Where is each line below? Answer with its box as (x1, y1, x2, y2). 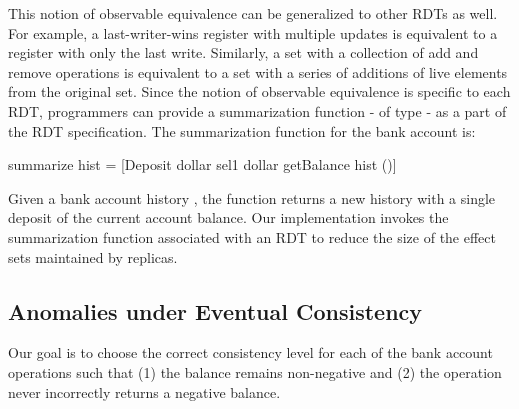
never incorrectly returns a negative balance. (8, 381, 281, 402)
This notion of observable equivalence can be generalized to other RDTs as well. (8, 3, 498, 23)
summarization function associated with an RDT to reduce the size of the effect (8, 226, 496, 247)
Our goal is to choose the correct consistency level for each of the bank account (8, 342, 493, 363)
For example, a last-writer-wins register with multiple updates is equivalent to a (8, 22, 498, 43)
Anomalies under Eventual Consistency (8, 295, 423, 326)
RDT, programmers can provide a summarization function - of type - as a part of (8, 100, 507, 121)
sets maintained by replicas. (8, 246, 178, 267)
